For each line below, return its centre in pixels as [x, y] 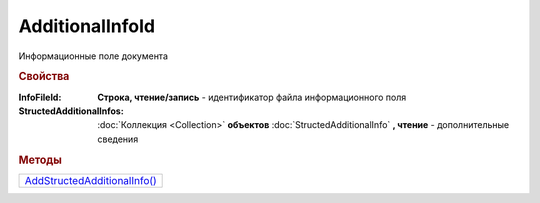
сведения [118, 139]
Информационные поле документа [93, 56]
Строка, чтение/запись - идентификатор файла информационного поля [252, 97]
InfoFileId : [40, 97]
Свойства [44, 77]
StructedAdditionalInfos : [71, 111]
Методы [40, 160]
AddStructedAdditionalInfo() [90, 180]
